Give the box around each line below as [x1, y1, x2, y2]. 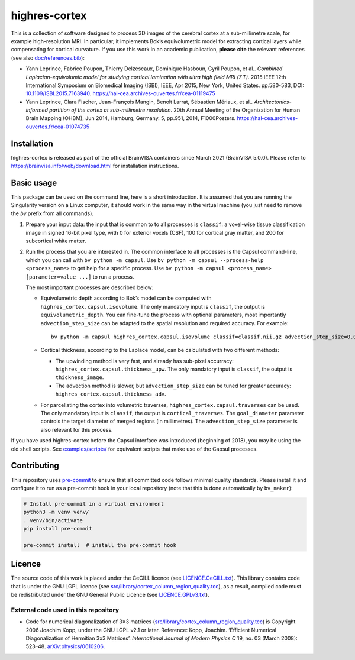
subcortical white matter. [25, 237, 86, 244]
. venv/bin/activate [23, 517, 83, 523]
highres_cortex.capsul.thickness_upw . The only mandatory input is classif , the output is [55, 365, 293, 373]
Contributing [11, 461, 59, 471]
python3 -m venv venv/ [23, 509, 89, 516]
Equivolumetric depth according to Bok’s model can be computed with [40, 295, 212, 302]
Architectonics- [253, 98, 292, 105]
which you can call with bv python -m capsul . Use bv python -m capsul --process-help [25, 256, 264, 263]
